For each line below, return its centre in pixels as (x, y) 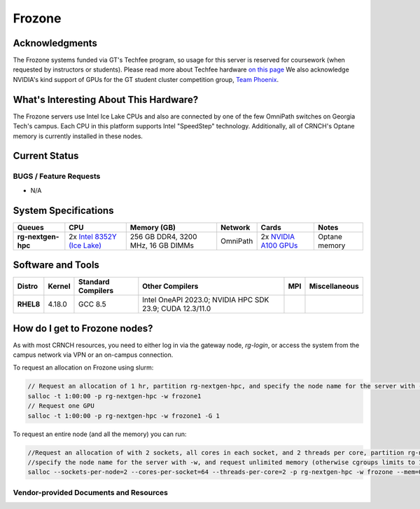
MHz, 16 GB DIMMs (162, 245)
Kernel (59, 286)
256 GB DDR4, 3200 (163, 236)
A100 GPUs (279, 245)
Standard (94, 282)
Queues (31, 227)
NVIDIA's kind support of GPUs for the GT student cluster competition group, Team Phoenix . (146, 79)
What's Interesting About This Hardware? (106, 99)
